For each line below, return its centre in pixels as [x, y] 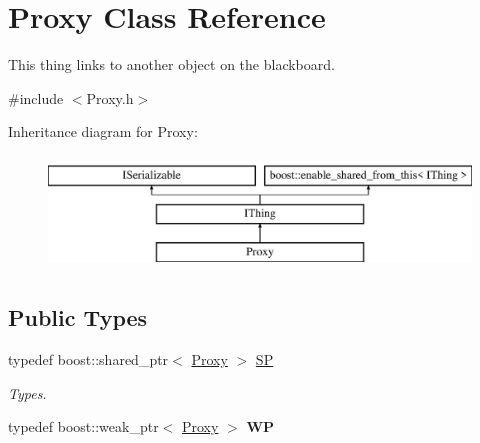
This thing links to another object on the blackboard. [171, 64]
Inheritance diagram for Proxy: [103, 131]
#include [36, 97]
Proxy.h [110, 97]
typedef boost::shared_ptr [88, 359]
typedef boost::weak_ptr [83, 426]
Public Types [78, 317]
